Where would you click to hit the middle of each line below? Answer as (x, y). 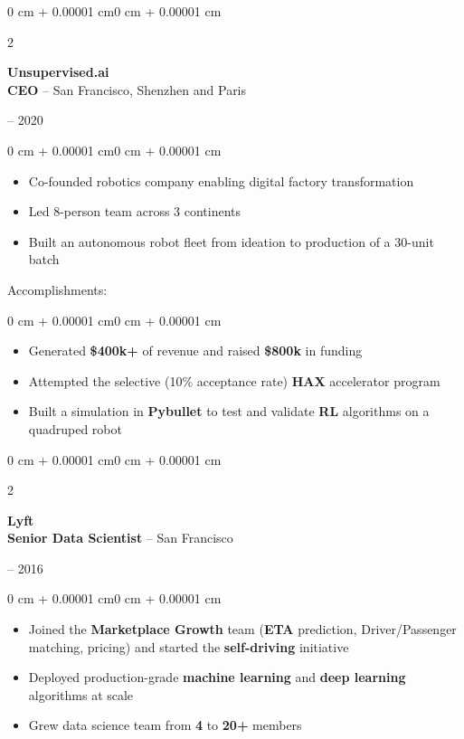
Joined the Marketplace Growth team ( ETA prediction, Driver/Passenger (242, 629)
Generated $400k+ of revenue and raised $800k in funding (195, 351)
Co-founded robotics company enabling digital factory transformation (221, 180)
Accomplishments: (57, 289)
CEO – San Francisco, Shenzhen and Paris (127, 89)
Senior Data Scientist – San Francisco (120, 538)
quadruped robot (75, 428)
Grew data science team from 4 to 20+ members (165, 725)
